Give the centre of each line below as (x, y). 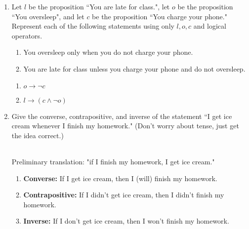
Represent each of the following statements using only (93, 26)
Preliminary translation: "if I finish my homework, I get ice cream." (113, 161)
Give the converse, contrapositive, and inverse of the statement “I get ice (122, 116)
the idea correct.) (38, 135)
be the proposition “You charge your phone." (160, 16)
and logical (210, 26)
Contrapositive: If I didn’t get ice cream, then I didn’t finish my (124, 195)
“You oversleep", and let (48, 16)
